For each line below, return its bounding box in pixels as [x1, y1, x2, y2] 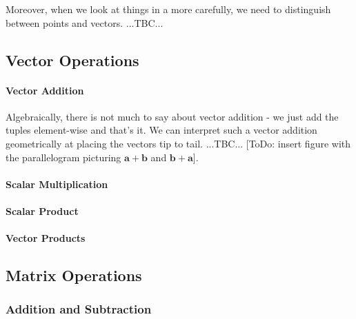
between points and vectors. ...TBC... [6, 15, 164, 30]
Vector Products [6, 231, 86, 245]
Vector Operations [6, 49, 139, 70]
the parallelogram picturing [6, 150, 121, 164]
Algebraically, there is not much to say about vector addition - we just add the [6, 109, 339, 123]
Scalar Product [6, 203, 79, 218]
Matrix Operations [6, 265, 142, 286]
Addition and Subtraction [6, 300, 152, 318]
